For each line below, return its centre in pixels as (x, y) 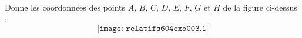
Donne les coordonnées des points (65, 7)
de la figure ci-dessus (260, 7)
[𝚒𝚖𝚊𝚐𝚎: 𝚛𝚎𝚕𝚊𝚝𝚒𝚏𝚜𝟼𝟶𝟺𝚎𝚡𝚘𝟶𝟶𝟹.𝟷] (153, 29)
